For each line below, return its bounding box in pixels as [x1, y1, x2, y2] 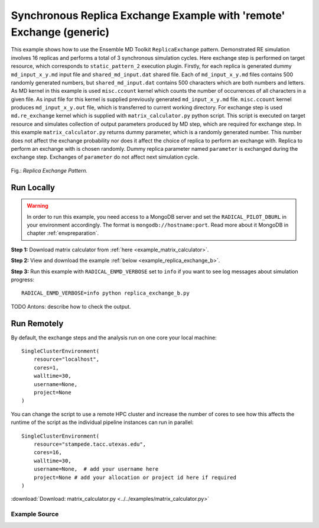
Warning [27, 202, 48, 209]
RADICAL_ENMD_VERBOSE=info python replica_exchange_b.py [21, 290, 190, 297]
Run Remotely [11, 318, 64, 328]
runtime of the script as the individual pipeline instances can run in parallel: [11, 419, 194, 426]
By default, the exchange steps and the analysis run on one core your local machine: [11, 334, 217, 341]
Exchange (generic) [11, 25, 109, 38]
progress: [11, 276, 35, 283]
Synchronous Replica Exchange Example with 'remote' [11, 9, 285, 22]
